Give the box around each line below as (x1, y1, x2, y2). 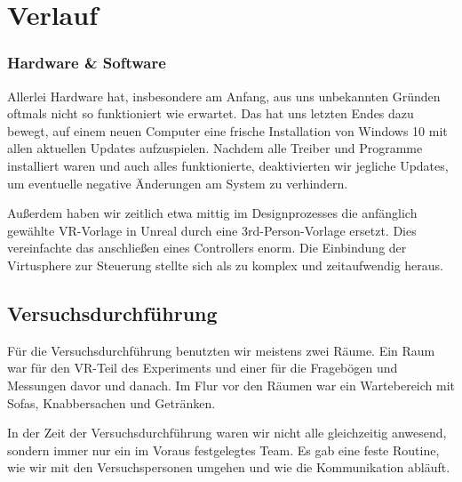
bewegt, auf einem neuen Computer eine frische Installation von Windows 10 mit (7, 121, 448, 140)
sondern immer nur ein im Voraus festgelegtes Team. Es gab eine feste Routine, (7, 440, 440, 459)
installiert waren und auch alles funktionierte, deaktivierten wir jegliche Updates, (7, 156, 449, 174)
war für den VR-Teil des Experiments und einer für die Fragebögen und (7, 358, 398, 377)
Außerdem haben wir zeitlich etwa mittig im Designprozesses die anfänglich (7, 204, 418, 222)
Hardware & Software (7, 52, 166, 74)
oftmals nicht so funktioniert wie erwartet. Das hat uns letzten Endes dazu (7, 104, 414, 123)
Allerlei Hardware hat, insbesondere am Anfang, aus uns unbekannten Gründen (7, 86, 441, 105)
